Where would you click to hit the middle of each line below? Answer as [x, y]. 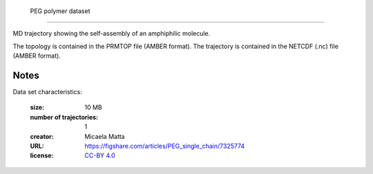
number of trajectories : [64, 117]
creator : [42, 136]
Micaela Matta [105, 136]
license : [42, 155]
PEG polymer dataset [60, 11]
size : [37, 107]
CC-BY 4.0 [100, 155]
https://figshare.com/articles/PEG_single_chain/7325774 [165, 146]
